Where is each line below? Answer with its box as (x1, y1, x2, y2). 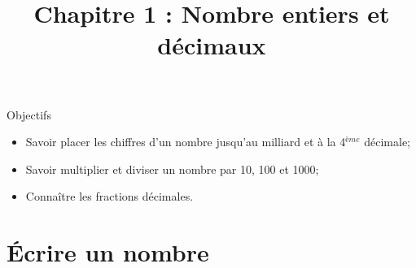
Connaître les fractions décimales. (25, 188, 194, 205)
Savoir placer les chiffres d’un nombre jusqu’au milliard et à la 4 (25, 133, 346, 150)
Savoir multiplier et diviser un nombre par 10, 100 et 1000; (25, 160, 319, 177)
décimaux (157, 28, 266, 62)
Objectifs (7, 106, 51, 123)
